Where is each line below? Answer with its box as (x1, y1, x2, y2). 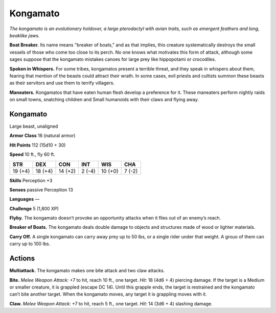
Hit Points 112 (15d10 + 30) (9, 142, 66, 148)
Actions (9, 254, 35, 263)
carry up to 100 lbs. (9, 240, 51, 247)
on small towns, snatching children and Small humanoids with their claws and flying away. (9, 97, 199, 103)
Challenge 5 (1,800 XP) (9, 205, 59, 211)
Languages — (9, 196, 40, 202)
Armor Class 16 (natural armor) (9, 133, 76, 139)
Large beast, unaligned (9, 123, 58, 129)
